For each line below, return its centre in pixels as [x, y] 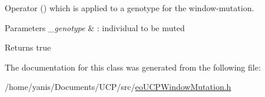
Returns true [28, 47]
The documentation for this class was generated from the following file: [133, 67]
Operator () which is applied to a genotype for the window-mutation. [130, 8]
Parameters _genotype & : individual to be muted [95, 27]
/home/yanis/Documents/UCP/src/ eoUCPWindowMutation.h [118, 87]
